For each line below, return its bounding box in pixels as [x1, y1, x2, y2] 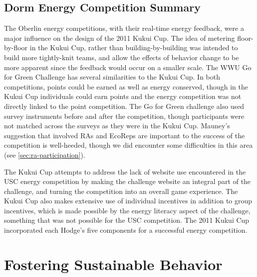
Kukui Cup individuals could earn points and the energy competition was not [4, 91, 242, 101]
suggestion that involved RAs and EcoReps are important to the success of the [4, 130, 245, 140]
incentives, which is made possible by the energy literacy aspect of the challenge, [4, 205, 251, 215]
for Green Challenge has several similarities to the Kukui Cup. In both [4, 72, 221, 82]
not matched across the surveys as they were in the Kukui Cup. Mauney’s [4, 120, 230, 131]
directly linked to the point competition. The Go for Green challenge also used [4, 100, 245, 111]
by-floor [4, 42, 28, 53]
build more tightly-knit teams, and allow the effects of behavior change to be [4, 52, 239, 62]
